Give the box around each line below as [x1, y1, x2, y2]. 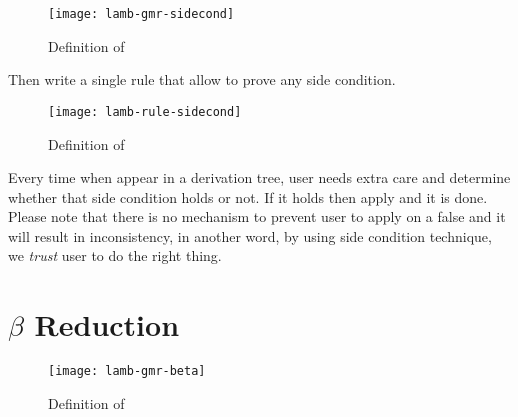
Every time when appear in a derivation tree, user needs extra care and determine [8, 167, 511, 188]
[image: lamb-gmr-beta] [48, 364, 206, 379]
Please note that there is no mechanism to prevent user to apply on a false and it [8, 206, 506, 227]
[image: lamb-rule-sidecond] [48, 104, 242, 119]
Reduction [34, 304, 180, 345]
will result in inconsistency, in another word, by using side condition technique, [8, 225, 492, 246]
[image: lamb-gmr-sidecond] [48, 7, 235, 21]
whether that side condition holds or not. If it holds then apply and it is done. [8, 186, 488, 207]
